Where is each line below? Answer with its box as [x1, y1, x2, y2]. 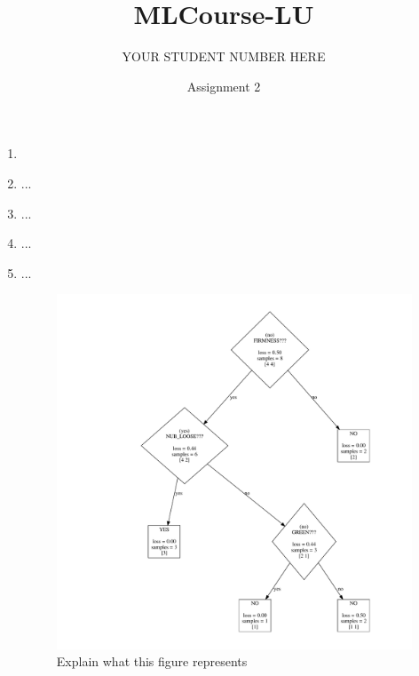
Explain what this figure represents [56, 652, 248, 671]
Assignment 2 [186, 76, 261, 95]
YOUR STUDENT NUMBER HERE [122, 47, 326, 66]
